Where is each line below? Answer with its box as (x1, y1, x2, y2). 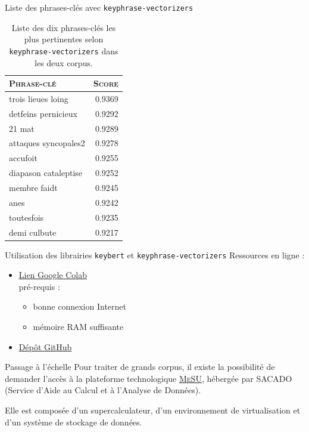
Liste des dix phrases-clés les (11, 21, 116, 33)
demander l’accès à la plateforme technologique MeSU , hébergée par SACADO (5, 372, 292, 384)
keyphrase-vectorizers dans (9, 44, 118, 57)
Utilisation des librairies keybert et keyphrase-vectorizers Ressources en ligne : (5, 248, 305, 261)
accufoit (9, 152, 38, 164)
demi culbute (9, 226, 57, 238)
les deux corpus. (35, 56, 93, 69)
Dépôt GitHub (18, 340, 72, 353)
